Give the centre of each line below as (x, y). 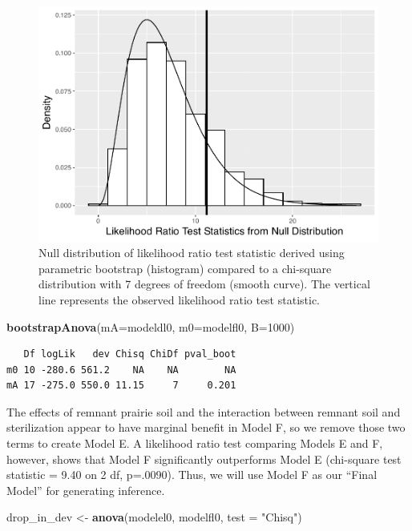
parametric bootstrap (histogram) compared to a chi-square (185, 268)
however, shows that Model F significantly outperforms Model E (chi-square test (204, 459)
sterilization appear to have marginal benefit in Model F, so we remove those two (206, 427)
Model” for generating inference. (86, 490)
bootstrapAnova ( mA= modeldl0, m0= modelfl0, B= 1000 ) (151, 326)
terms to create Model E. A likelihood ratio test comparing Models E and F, (195, 443)
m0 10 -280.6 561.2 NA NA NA (121, 370)
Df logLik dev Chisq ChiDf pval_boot (130, 354)
